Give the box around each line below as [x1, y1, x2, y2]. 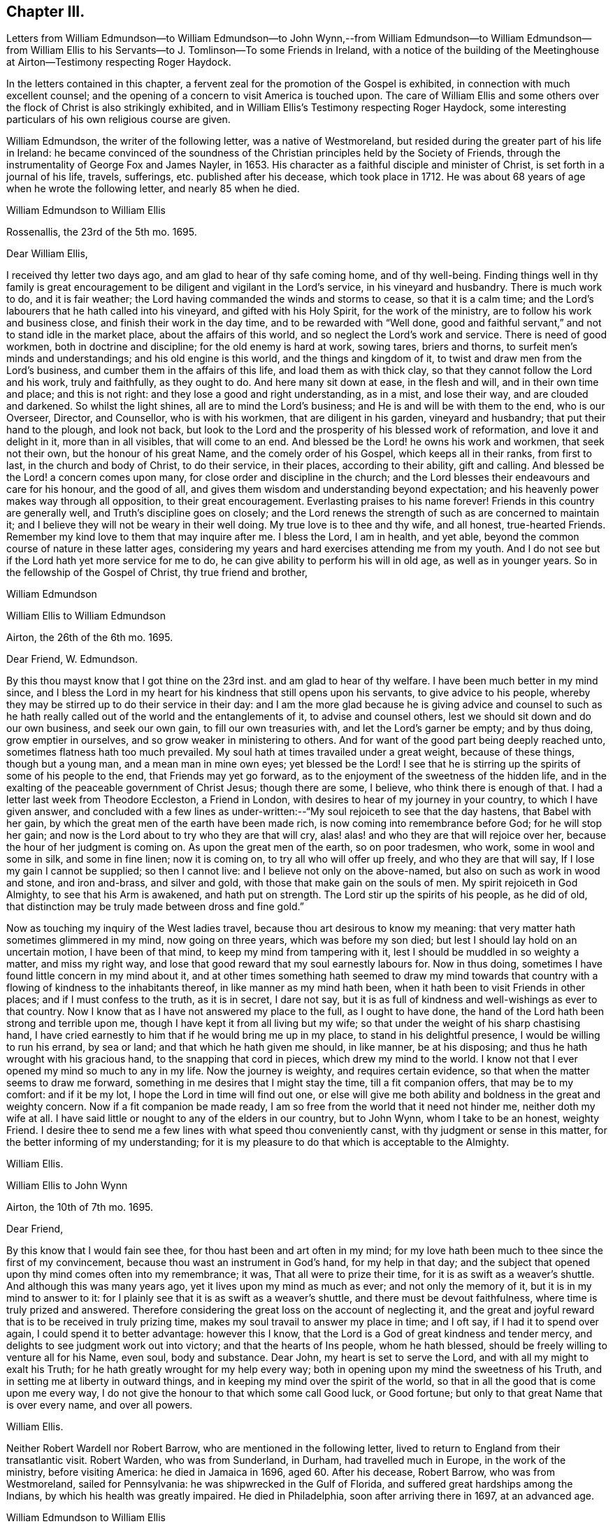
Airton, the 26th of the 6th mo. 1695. [6, 631, 173, 644]
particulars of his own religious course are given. [6, 113, 231, 126]
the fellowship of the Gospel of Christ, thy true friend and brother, [6, 566, 308, 579]
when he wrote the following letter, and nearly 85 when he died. [6, 182, 300, 195]
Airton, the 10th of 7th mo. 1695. [6, 1201, 154, 1214]
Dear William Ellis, [6, 247, 88, 260]
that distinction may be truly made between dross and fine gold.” [6, 900, 304, 913]
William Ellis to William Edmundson [6, 610, 166, 622]
